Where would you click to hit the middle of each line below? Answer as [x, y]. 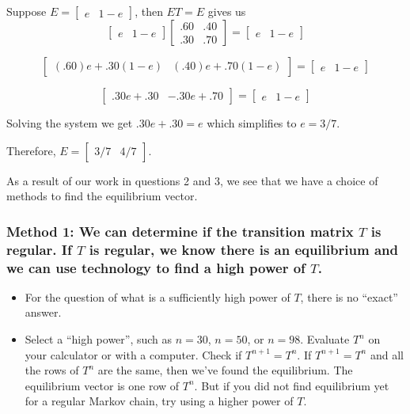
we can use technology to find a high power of [156, 267]
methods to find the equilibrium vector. [102, 196]
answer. [43, 312]
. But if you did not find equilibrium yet [292, 385]
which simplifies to [252, 123]
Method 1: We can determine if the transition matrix [180, 231]
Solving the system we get [70, 123]
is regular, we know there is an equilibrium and [243, 249]
